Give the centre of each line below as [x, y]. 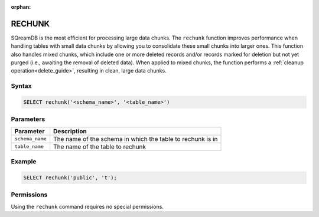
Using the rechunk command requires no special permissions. [87, 206]
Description [70, 131]
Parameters [28, 119]
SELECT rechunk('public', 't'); [70, 177]
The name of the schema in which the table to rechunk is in [136, 139]
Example [24, 162]
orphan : [21, 7]
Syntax [21, 86]
